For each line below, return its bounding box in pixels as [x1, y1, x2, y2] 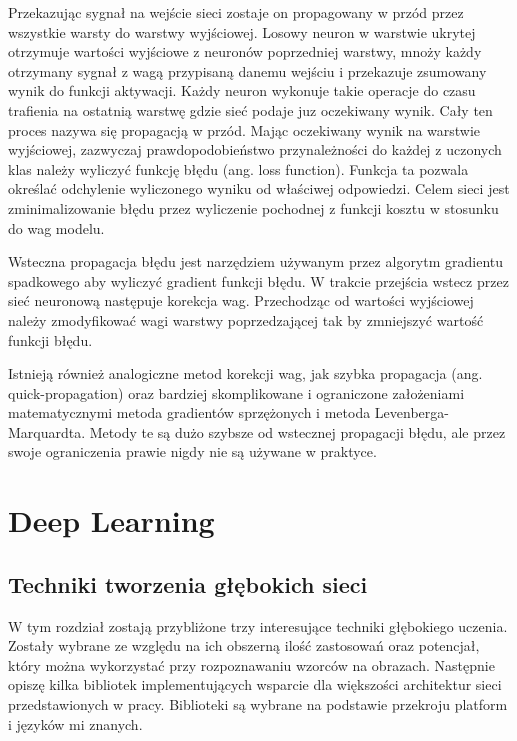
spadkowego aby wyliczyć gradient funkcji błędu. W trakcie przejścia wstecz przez [8, 270, 509, 291]
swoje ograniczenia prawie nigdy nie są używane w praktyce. [8, 441, 377, 462]
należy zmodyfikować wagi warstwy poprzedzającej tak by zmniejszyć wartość [8, 309, 484, 330]
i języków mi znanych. [8, 713, 143, 734]
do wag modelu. [8, 217, 105, 238]
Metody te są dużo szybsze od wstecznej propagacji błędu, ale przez [89, 421, 506, 442]
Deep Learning [8, 500, 215, 541]
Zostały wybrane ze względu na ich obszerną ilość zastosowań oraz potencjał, [8, 635, 480, 656]
